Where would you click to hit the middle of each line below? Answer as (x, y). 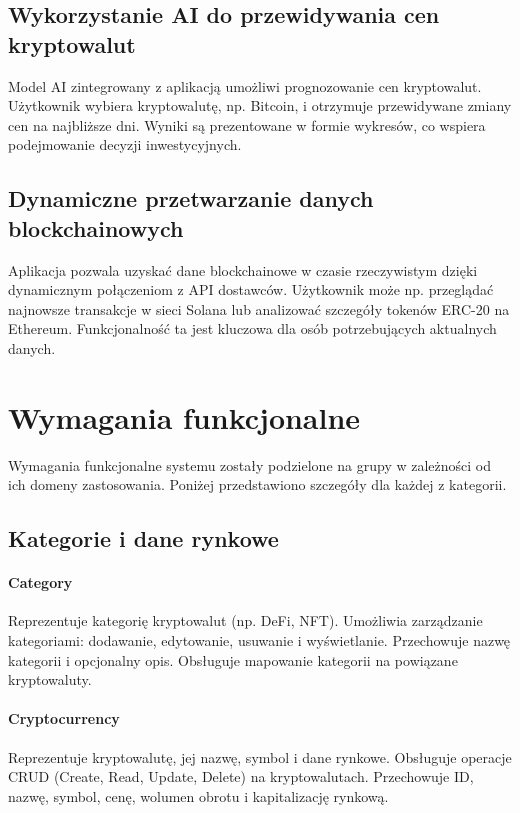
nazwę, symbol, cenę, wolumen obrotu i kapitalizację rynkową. (198, 795)
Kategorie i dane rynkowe (143, 538)
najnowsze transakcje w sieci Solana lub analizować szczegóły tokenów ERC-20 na (259, 308)
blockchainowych (96, 227)
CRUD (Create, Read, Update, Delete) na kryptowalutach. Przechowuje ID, (241, 776)
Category (40, 582)
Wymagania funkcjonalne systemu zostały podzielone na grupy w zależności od (249, 464)
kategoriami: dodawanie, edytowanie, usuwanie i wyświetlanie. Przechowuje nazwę (259, 640)
